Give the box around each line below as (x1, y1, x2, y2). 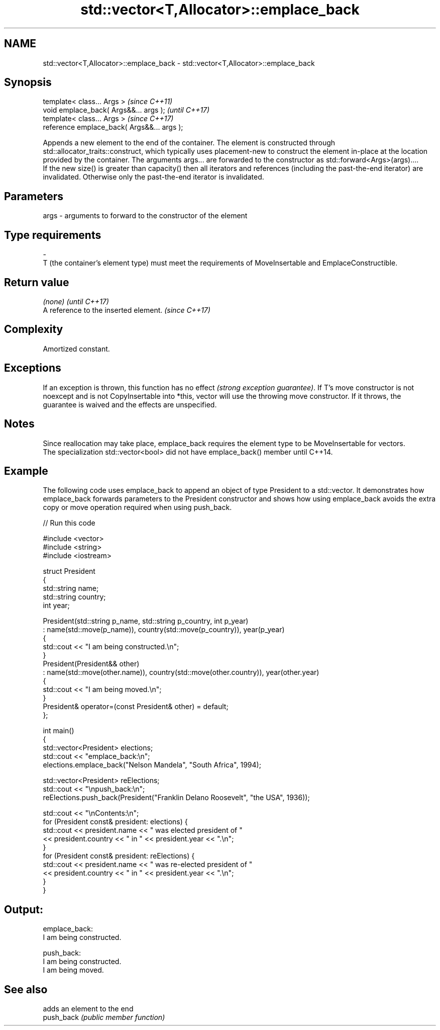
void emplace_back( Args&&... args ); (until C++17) (43, 106, 210, 115)
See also (4, 983, 48, 996)
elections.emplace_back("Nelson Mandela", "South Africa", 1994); (43, 760, 261, 769)
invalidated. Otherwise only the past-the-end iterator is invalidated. (43, 173, 264, 182)
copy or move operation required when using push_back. (43, 503, 232, 512)
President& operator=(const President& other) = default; (43, 702, 229, 711)
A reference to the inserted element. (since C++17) (43, 305, 210, 314)
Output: (4, 903, 43, 916)
